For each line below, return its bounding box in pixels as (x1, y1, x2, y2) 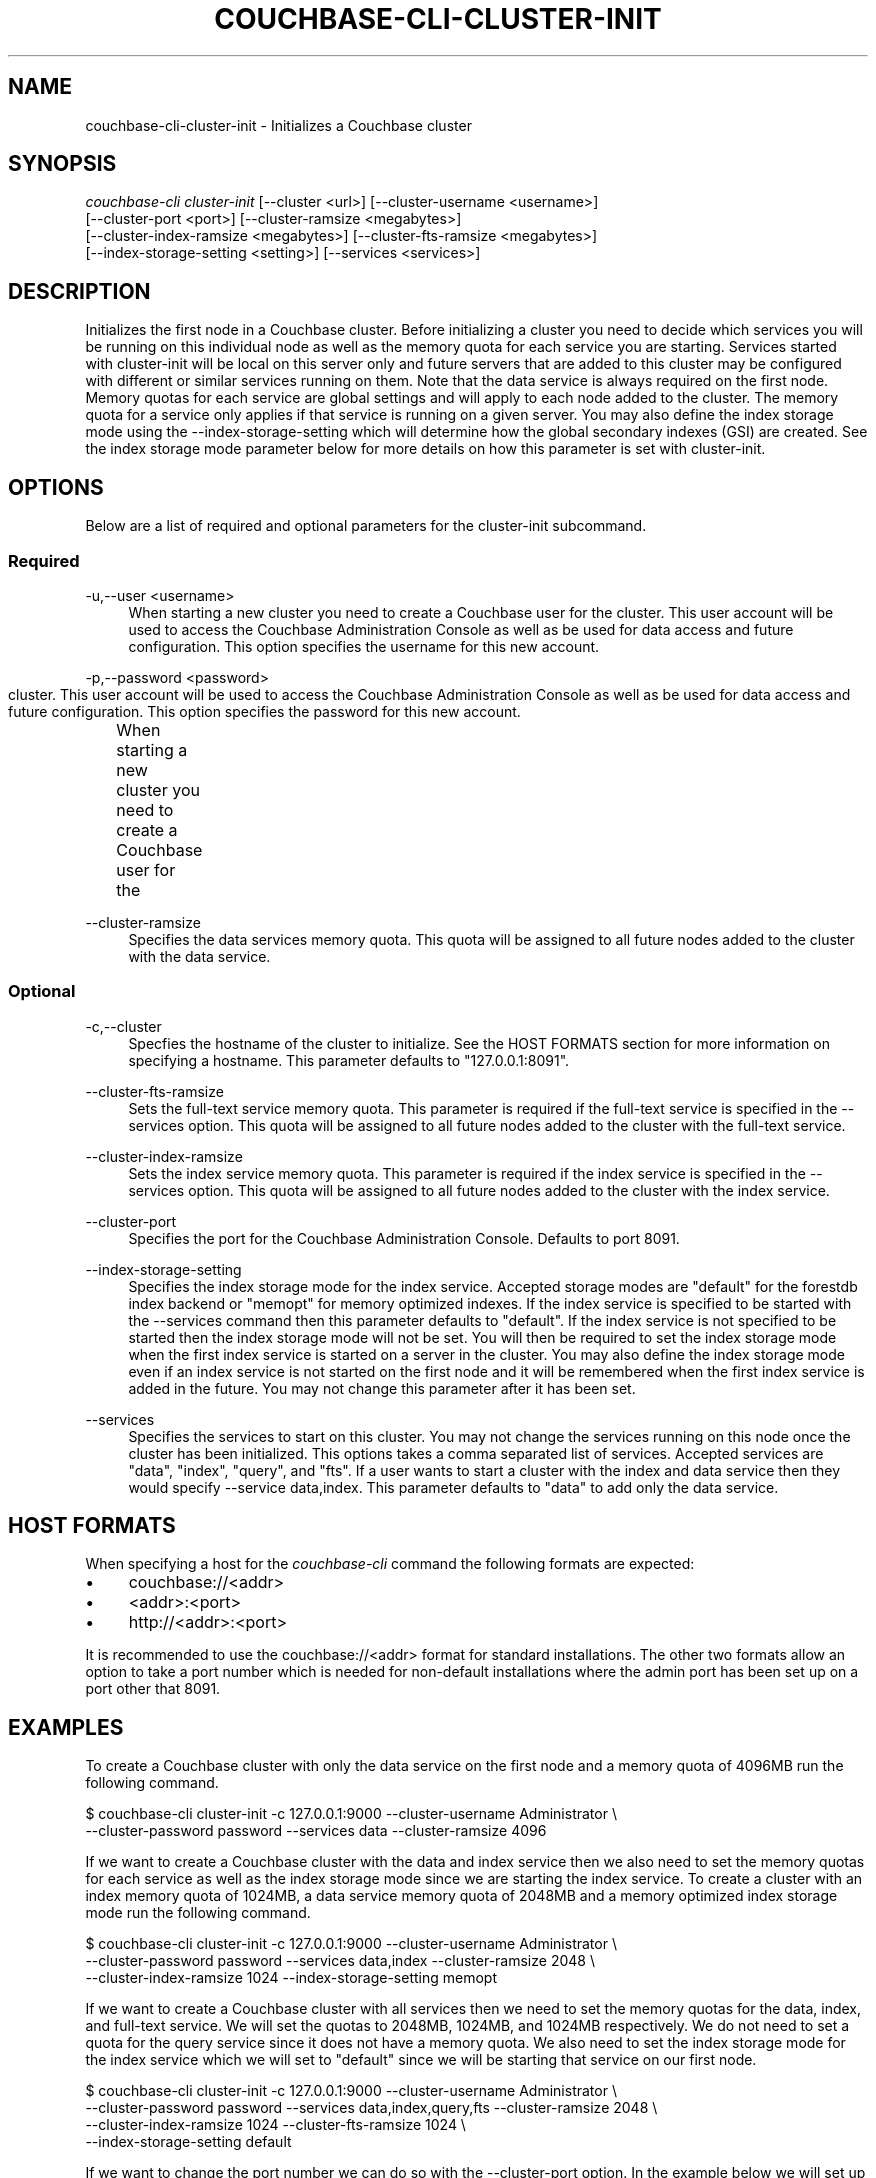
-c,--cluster (85, 1017, 162, 1035)
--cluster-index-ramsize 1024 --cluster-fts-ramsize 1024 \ (85, 2116, 466, 2134)
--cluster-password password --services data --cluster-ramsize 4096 (85, 1822, 547, 1840)
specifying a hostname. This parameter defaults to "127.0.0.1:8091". (128, 1051, 570, 1069)
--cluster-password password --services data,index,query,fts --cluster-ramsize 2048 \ (85, 2099, 658, 2117)
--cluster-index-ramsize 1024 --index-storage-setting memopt (85, 1969, 497, 1987)
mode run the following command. (85, 1904, 311, 1922)
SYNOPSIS (8, 151, 117, 177)
